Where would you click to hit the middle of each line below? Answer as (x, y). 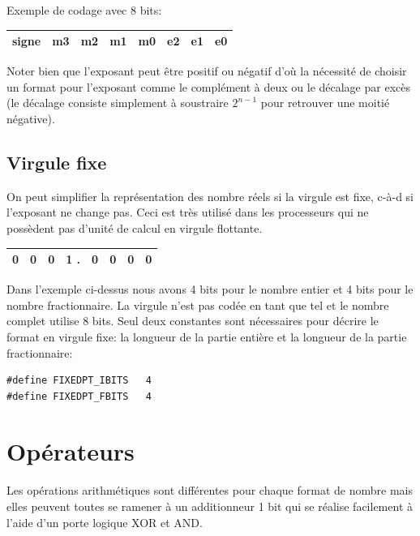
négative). (31, 118)
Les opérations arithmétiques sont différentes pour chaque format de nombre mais (210, 490)
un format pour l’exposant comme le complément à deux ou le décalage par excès (208, 86)
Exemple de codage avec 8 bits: (84, 10)
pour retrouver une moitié (325, 103)
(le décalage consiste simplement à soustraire (118, 103)
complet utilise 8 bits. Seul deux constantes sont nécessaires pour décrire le (193, 321)
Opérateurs (71, 451)
